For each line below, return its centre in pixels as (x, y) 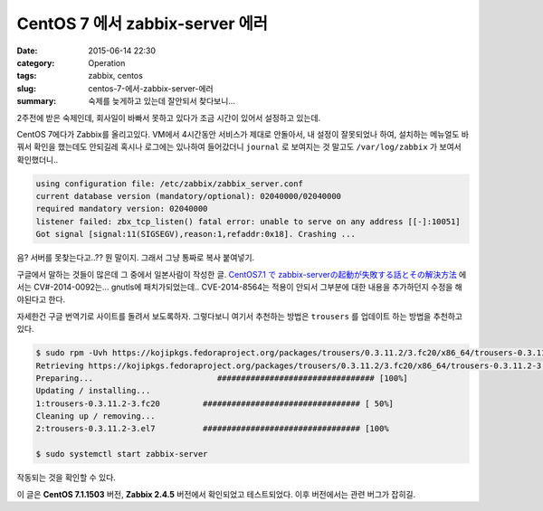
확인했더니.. (38, 159)
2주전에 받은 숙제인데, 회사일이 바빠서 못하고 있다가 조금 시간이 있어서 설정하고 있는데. (169, 118)
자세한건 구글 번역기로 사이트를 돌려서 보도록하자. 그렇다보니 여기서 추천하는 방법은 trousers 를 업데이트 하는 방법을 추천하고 (240, 316)
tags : (27, 76)
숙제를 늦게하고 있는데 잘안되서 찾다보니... (162, 101)
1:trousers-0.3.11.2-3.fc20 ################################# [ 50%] (214, 403)
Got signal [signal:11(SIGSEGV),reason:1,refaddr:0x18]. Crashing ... (196, 234)
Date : (27, 51)
